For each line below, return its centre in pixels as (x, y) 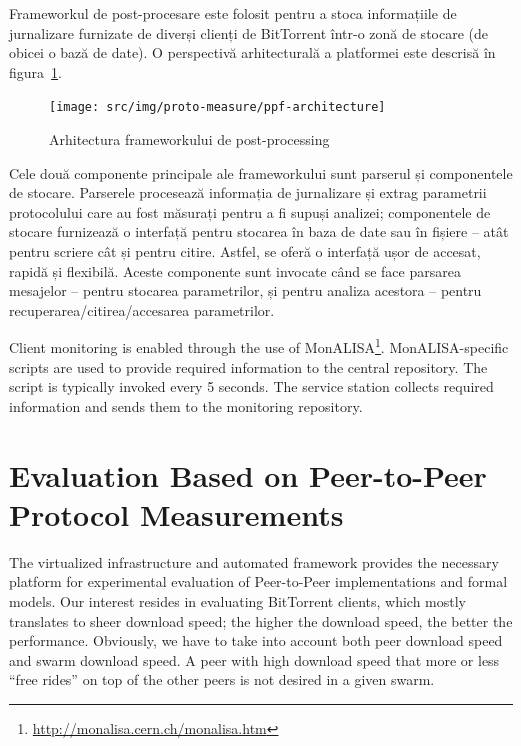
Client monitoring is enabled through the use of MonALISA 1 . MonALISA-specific (259, 346)
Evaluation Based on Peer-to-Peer (248, 474)
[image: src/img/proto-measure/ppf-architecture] (217, 107)
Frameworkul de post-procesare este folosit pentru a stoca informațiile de (233, 13)
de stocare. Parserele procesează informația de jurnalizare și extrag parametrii (248, 192)
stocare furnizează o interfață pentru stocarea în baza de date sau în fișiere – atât (259, 231)
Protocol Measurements (176, 513)
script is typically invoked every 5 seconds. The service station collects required (251, 386)
